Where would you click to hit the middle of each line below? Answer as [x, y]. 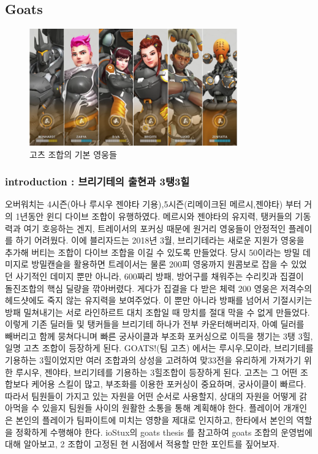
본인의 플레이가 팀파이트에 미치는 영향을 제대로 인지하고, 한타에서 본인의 [154, 420]
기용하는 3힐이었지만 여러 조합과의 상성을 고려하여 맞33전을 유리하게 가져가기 [153, 360]
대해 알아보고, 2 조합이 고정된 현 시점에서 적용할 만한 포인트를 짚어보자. [142, 444]
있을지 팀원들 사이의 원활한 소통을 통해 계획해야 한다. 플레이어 [161, 408]
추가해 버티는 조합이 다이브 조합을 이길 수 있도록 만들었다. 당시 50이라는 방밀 [153, 252]
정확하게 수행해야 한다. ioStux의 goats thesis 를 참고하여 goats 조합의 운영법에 [164, 432]
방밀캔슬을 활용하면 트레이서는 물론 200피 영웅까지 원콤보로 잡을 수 [160, 264]
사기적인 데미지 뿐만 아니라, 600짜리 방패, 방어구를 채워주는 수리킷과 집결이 [160, 276]
